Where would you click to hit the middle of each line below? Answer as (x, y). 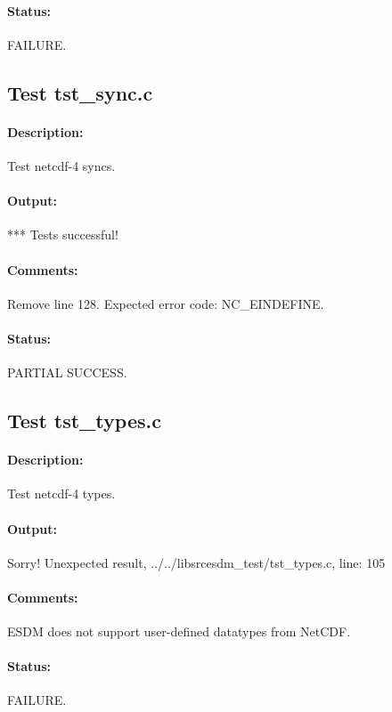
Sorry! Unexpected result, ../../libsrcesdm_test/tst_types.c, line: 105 (196, 562)
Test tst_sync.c (80, 92)
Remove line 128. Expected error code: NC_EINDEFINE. (166, 303)
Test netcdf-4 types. (61, 494)
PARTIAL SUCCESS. (67, 372)
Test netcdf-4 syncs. (61, 165)
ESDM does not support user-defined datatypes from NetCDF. (179, 631)
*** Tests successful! (63, 235)
